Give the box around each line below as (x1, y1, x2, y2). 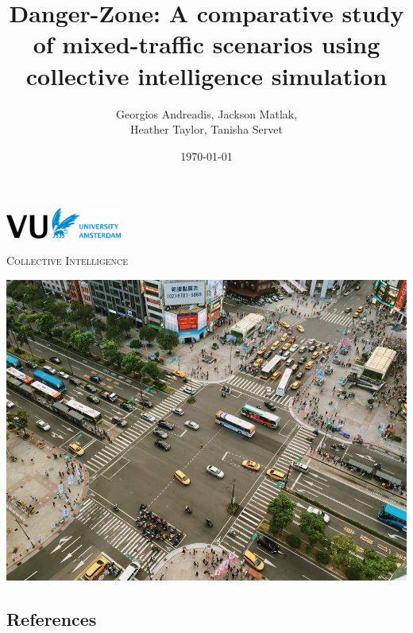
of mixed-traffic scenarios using (33, 28, 380, 60)
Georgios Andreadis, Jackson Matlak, (115, 105, 298, 122)
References (6, 607, 97, 631)
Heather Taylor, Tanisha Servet (130, 121, 283, 138)
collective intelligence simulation (25, 59, 388, 91)
